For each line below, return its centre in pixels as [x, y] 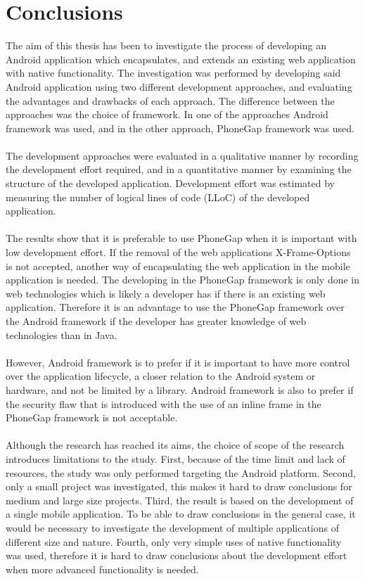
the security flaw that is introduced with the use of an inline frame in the [164, 403]
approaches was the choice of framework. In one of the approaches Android [167, 114]
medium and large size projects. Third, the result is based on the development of [180, 500]
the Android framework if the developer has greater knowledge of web [156, 321]
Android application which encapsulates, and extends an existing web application [181, 59]
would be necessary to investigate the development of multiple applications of [172, 527]
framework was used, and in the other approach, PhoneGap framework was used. [180, 128]
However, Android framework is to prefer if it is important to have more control [178, 362]
